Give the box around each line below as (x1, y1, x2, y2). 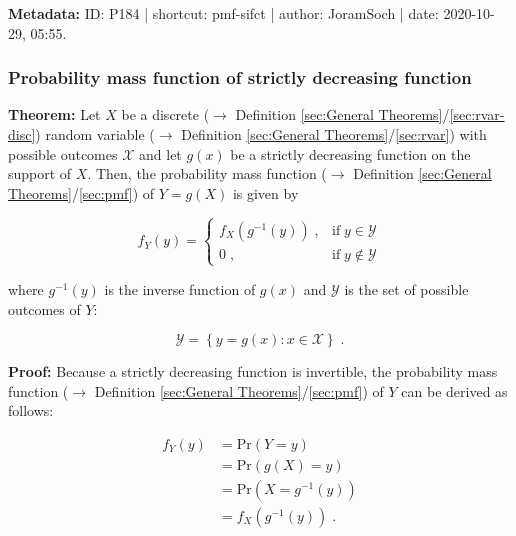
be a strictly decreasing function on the (230, 143, 471, 164)
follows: (8, 400, 54, 421)
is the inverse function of (104, 278, 256, 299)
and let (139, 143, 182, 164)
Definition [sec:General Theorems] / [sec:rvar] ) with (181, 124, 487, 144)
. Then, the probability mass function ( (87, 163, 327, 184)
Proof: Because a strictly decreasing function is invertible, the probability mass (8, 361, 498, 382)
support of (8, 163, 72, 184)
